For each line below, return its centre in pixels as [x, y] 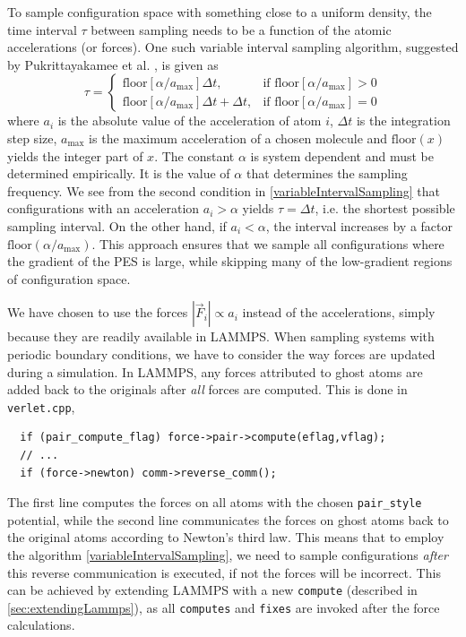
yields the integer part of [75, 155]
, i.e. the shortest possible [385, 208]
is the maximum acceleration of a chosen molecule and [238, 138]
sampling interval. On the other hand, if [117, 225]
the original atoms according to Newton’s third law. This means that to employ [226, 537]
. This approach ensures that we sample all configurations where [268, 243]
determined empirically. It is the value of [119, 173]
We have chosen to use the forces [98, 312]
